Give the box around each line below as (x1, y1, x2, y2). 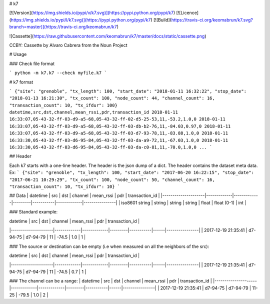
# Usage (9, 51, 27, 57)
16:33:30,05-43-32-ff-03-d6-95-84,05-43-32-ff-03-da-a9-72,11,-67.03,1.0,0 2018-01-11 (9, 137, 228, 143)
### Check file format (9, 60, 55, 66)
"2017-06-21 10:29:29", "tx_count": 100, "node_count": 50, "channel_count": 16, (9, 176, 215, 182)
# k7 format (9, 79, 33, 85)
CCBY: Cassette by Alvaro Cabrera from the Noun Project (9, 42, 127, 48)
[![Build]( (153, 16, 172, 22)
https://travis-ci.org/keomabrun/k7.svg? (171, 16, 253, 22)
